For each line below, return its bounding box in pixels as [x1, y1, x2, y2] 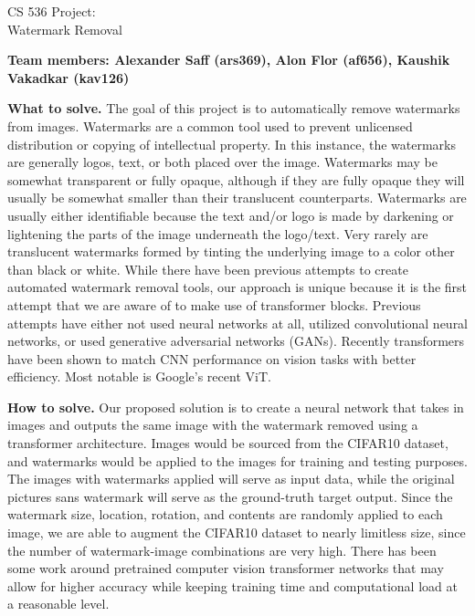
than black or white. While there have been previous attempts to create [7, 259, 408, 278]
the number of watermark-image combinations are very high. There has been [7, 540, 437, 559]
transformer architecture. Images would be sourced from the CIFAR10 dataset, [7, 433, 449, 453]
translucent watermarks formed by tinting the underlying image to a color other [7, 242, 455, 261]
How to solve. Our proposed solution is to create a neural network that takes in [7, 397, 464, 416]
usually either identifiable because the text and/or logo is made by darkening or [7, 205, 454, 224]
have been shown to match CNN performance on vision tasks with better [7, 349, 417, 368]
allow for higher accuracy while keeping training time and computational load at [7, 576, 458, 595]
